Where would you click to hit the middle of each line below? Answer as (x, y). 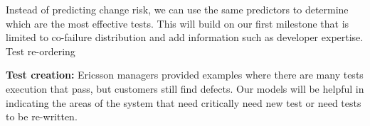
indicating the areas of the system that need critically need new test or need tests (184, 102)
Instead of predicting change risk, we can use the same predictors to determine (177, 9)
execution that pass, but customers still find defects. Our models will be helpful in (185, 88)
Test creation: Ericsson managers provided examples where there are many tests (185, 75)
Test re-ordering (41, 51)
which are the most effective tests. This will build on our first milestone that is (178, 23)
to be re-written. (42, 116)
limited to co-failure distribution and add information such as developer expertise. (185, 37)
